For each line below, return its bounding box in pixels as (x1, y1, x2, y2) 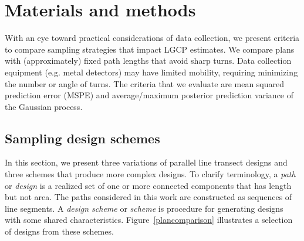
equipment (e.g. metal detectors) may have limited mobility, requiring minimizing (5, 66, 298, 78)
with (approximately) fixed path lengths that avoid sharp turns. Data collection (5, 54, 292, 67)
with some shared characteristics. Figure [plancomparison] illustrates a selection (5, 214, 293, 226)
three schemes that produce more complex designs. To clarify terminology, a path (5, 168, 296, 180)
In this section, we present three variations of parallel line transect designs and (5, 156, 288, 168)
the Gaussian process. (5, 100, 83, 112)
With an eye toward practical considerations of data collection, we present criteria (5, 32, 300, 44)
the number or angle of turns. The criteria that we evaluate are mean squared (5, 77, 285, 89)
